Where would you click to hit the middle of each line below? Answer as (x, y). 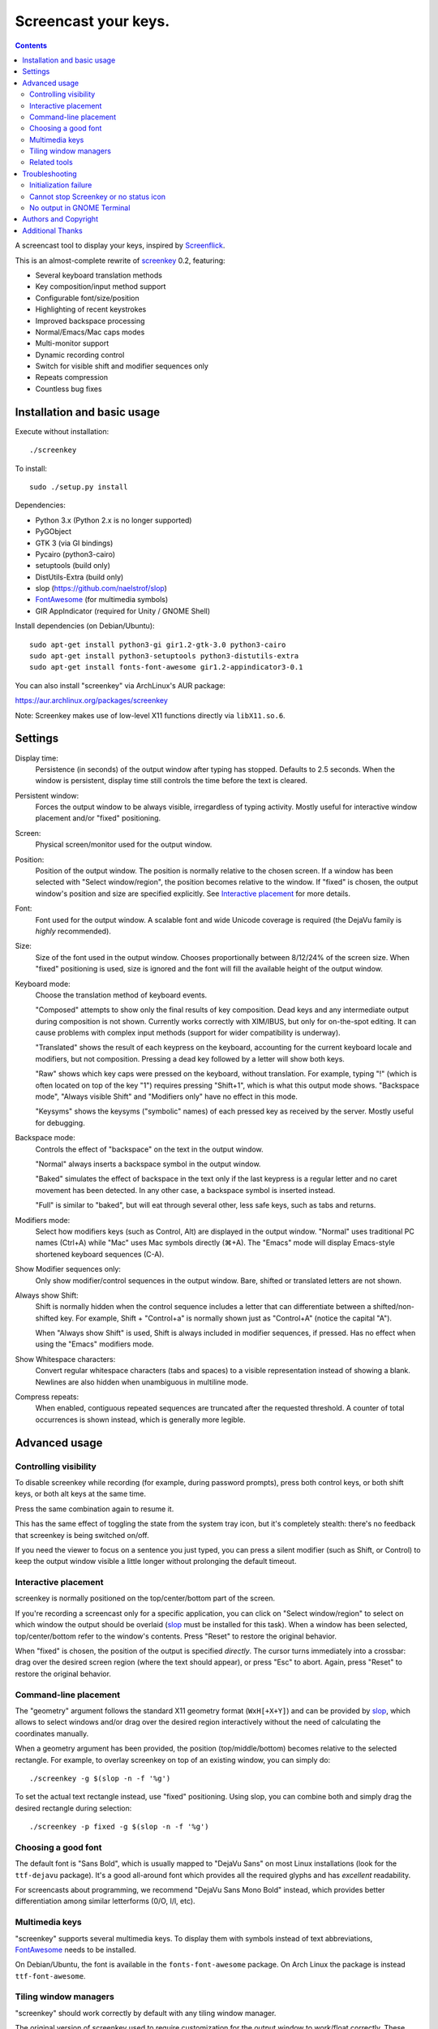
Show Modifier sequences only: (68, 1269)
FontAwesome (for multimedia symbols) (102, 600)
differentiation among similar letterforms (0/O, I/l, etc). (105, 1901)
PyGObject (54, 532)
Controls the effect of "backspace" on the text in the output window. (149, 1149)
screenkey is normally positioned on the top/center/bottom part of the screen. (145, 1598)
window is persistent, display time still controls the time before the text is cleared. (172, 781)
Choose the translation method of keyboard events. (121, 995)
